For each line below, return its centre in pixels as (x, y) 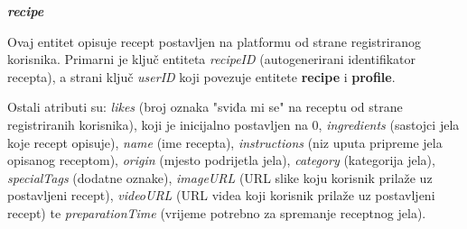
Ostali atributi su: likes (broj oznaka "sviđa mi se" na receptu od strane (205, 107)
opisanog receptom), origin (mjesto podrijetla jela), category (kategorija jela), (221, 160)
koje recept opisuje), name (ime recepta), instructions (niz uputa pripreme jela (225, 142)
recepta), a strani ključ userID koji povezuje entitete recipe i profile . (201, 76)
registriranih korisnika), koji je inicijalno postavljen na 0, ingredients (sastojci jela (233, 124)
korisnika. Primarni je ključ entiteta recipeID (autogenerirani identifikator (212, 59)
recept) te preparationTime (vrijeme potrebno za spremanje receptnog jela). (217, 212)
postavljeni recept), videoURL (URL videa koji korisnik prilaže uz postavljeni (221, 195)
